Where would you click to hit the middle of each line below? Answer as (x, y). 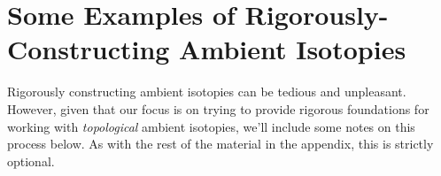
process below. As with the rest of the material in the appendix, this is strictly (220, 144)
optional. (31, 161)
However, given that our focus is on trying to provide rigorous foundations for (218, 108)
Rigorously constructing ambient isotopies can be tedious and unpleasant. (207, 92)
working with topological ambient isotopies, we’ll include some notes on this (211, 126)
